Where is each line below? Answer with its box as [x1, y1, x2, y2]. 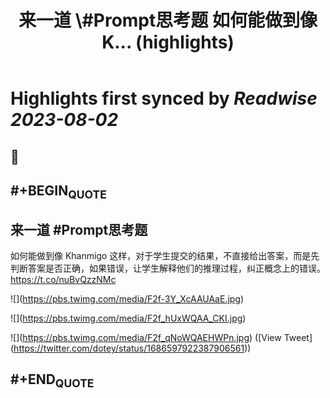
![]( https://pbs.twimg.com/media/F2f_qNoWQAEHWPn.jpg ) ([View [10, 331, 282, 343]
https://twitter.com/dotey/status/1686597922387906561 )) [13, 342, 252, 354]
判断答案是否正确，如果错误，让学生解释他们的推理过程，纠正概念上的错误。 [10, 262, 326, 274]
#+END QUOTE [10, 371, 95, 391]
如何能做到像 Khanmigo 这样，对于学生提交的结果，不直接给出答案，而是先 [10, 249, 320, 261]
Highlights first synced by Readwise [10, 87, 318, 110]
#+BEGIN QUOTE [10, 182, 107, 202]
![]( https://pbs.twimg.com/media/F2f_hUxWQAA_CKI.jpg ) [10, 312, 247, 324]
